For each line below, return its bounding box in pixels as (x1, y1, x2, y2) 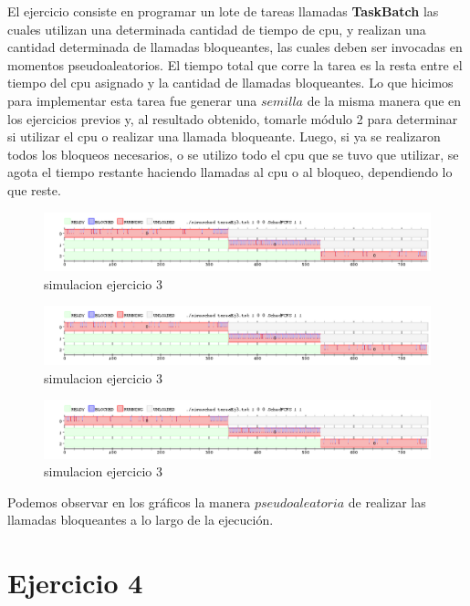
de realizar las (348, 492, 426, 511)
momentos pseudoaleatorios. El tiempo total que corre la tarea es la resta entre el (7, 55, 463, 74)
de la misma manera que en (307, 90, 462, 110)
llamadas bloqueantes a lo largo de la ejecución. (7, 510, 274, 529)
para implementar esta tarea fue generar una (7, 90, 257, 110)
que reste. (7, 180, 61, 199)
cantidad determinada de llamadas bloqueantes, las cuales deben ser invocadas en (7, 37, 463, 57)
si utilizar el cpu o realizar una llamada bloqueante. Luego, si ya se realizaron (7, 127, 441, 146)
